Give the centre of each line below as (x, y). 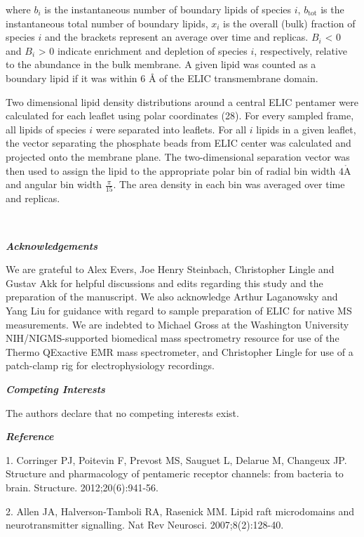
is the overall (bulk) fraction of (289, 23)
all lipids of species (46, 129)
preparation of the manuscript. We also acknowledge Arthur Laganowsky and (172, 297)
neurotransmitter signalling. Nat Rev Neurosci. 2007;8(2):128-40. (145, 525)
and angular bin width (54, 184)
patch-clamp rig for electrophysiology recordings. (110, 365)
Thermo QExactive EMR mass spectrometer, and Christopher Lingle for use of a (180, 351)
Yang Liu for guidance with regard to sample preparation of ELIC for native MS (179, 310)
